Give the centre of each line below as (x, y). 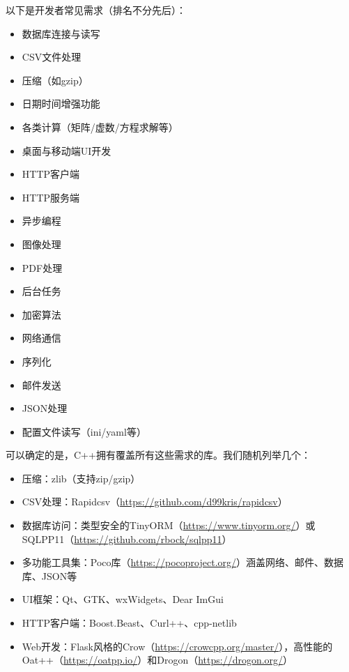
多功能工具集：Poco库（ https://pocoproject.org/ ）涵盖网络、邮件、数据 (183, 562)
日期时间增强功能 (61, 104)
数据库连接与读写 (61, 33)
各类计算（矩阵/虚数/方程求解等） (100, 127)
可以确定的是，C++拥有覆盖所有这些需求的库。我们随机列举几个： (158, 455)
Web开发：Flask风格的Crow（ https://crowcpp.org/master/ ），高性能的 (177, 646)
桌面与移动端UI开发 (67, 150)
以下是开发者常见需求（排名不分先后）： (96, 10)
